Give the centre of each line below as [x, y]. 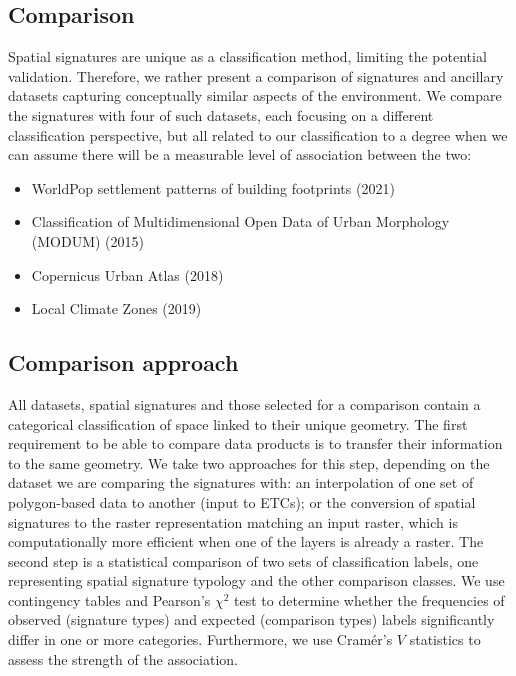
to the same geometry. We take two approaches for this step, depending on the [249, 462]
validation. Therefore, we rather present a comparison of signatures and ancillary [256, 75]
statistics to [445, 639]
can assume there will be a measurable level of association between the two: [240, 154]
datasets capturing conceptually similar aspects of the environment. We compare [255, 95]
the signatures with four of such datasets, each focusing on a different [221, 114]
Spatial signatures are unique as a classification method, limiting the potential [247, 56]
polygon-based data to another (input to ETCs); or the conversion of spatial [242, 501]
